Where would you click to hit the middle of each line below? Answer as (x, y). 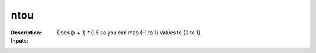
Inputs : (20, 40)
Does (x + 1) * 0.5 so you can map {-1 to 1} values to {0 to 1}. (130, 33)
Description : (26, 33)
